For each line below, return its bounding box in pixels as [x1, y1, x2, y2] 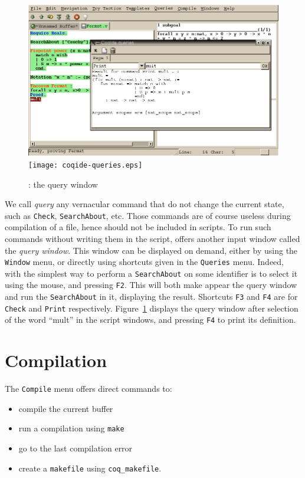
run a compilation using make [18, 422, 124, 434]
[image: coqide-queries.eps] [28, 161, 143, 169]
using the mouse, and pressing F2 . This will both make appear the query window [5, 279, 297, 291]
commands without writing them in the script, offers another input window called [5, 232, 300, 244]
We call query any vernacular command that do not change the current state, [5, 198, 284, 210]
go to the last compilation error [18, 442, 133, 454]
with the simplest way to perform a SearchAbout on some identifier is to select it [5, 267, 298, 279]
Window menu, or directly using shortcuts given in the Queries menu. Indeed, [5, 256, 284, 268]
